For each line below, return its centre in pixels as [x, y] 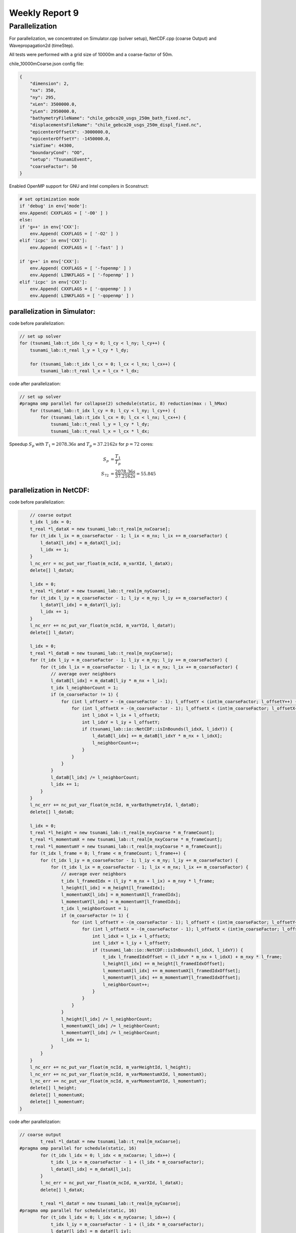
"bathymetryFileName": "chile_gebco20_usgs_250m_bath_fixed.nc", [111, 118]
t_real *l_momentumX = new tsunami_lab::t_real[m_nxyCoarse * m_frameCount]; [126, 839]
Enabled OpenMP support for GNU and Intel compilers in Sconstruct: [79, 186]
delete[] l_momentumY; [57, 1102]
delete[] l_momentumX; [57, 1095]
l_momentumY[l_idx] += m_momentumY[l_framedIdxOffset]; [172, 978]
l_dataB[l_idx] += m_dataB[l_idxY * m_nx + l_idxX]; [157, 736]
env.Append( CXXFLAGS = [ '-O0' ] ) [64, 213]
